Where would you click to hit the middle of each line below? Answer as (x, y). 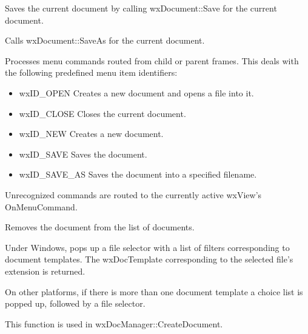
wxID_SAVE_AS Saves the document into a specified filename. (138, 174)
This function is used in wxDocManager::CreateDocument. (114, 323)
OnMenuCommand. (41, 206)
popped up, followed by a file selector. (75, 303)
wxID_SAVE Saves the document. (83, 154)
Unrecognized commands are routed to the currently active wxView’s (133, 194)
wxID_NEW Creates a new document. (91, 134)
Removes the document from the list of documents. (100, 227)
